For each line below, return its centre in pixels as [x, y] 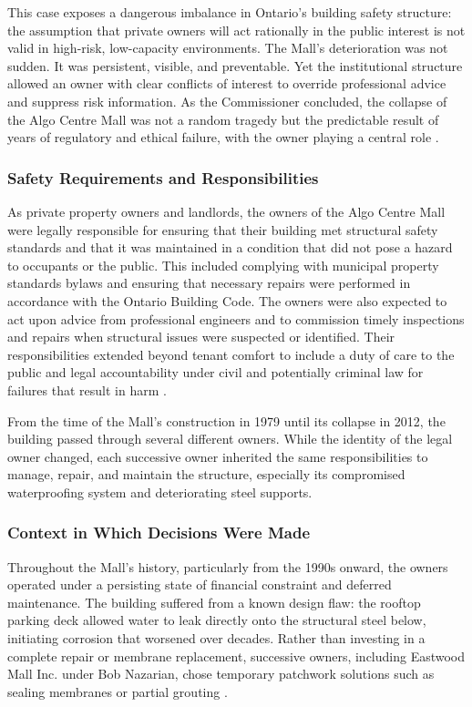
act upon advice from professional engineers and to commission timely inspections [236, 318]
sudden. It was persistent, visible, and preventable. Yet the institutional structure [235, 65]
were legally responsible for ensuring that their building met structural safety [223, 229]
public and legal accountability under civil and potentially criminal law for [215, 372]
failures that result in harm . [87, 389]
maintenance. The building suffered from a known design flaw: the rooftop [214, 602]
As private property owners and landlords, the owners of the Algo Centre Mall [226, 211]
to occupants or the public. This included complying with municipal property [223, 265]
